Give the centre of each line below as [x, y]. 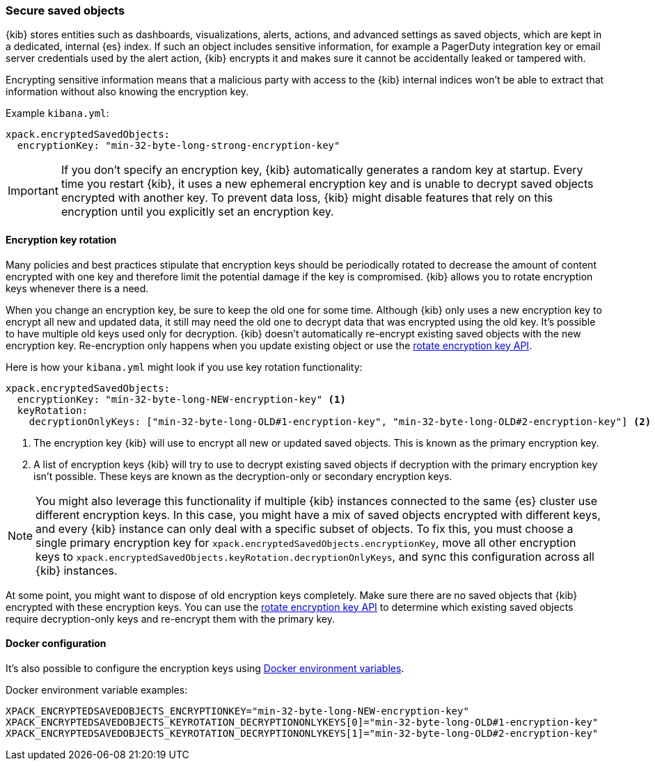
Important [33, 191]
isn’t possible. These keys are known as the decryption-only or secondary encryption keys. [243, 476]
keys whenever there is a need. [77, 288]
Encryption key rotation [61, 239]
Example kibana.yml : [57, 113]
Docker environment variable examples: [97, 689]
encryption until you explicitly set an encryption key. [197, 212]
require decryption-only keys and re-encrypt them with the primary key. [171, 619]
